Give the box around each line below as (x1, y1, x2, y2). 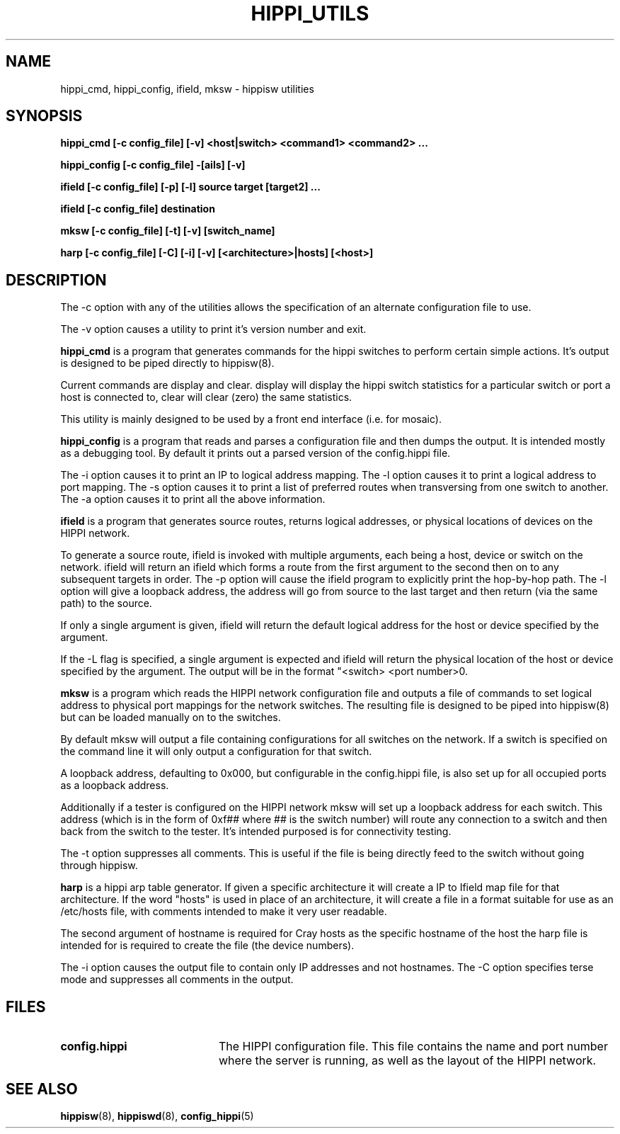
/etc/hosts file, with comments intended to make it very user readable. (60, 905, 387, 918)
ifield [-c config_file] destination (60, 203, 215, 215)
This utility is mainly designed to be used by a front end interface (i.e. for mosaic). (60, 413, 442, 426)
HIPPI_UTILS (251, 1, 369, 25)
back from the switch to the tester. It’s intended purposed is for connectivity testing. (60, 825, 452, 838)
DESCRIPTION (6, 271, 107, 289)
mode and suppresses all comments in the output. (60, 973, 294, 986)
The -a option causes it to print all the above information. (60, 493, 326, 506)
